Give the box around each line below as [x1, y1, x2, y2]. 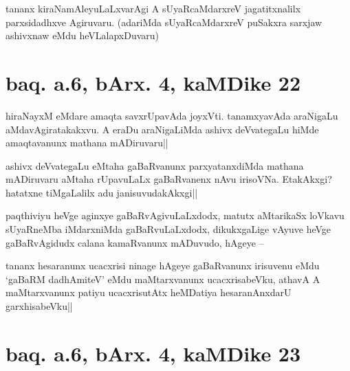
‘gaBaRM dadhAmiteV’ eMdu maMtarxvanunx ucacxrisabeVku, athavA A [6, 271, 320, 286]
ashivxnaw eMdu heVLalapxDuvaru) [6, 28, 159, 43]
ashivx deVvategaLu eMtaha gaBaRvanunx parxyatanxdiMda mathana [6, 158, 304, 172]
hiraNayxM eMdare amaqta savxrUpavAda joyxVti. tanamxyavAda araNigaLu [6, 108, 338, 122]
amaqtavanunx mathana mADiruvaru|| [6, 135, 168, 150]
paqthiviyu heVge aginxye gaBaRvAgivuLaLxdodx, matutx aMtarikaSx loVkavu [6, 208, 344, 223]
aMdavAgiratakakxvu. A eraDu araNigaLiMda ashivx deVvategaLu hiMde [6, 122, 319, 136]
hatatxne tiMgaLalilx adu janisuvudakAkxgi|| [6, 185, 198, 199]
